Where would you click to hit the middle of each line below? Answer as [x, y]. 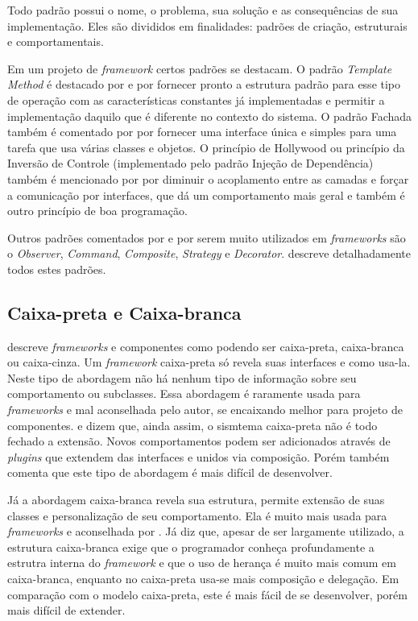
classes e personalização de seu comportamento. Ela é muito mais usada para [197, 515]
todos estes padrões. [57, 269]
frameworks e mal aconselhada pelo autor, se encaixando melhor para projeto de [205, 410]
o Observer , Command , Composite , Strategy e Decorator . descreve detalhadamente [209, 253]
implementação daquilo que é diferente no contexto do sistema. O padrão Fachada [210, 116]
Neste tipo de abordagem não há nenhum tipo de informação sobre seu [182, 377]
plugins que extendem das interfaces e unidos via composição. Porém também [199, 456]
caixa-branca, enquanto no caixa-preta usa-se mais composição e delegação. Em [203, 579]
